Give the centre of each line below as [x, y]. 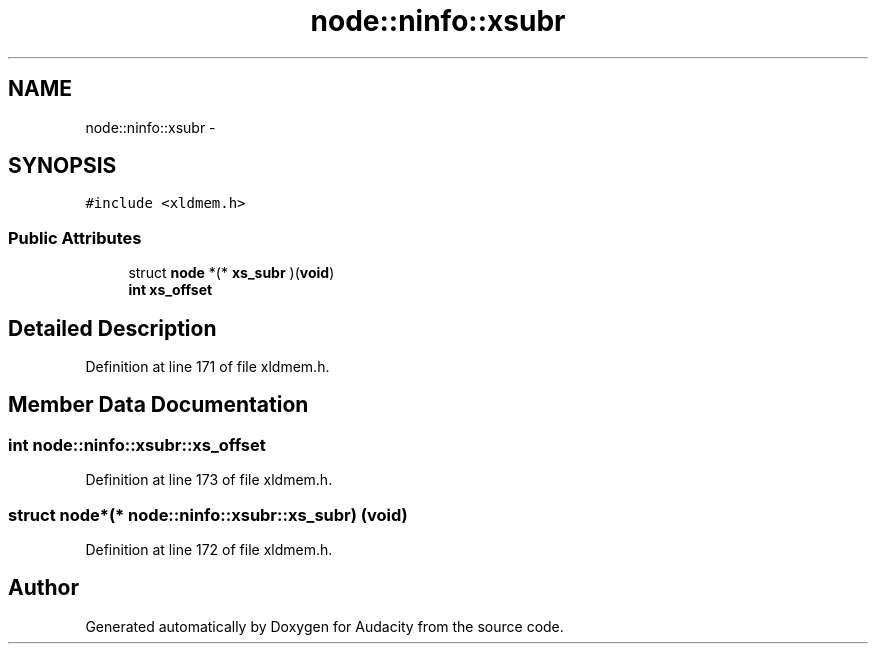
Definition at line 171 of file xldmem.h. [207, 367]
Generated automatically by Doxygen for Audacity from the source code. [324, 626]
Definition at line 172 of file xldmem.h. [209, 549]
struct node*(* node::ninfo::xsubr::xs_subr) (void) [208, 514]
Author [43, 588]
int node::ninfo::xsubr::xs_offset [137, 444]
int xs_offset [170, 290]
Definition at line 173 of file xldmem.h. [209, 480]
